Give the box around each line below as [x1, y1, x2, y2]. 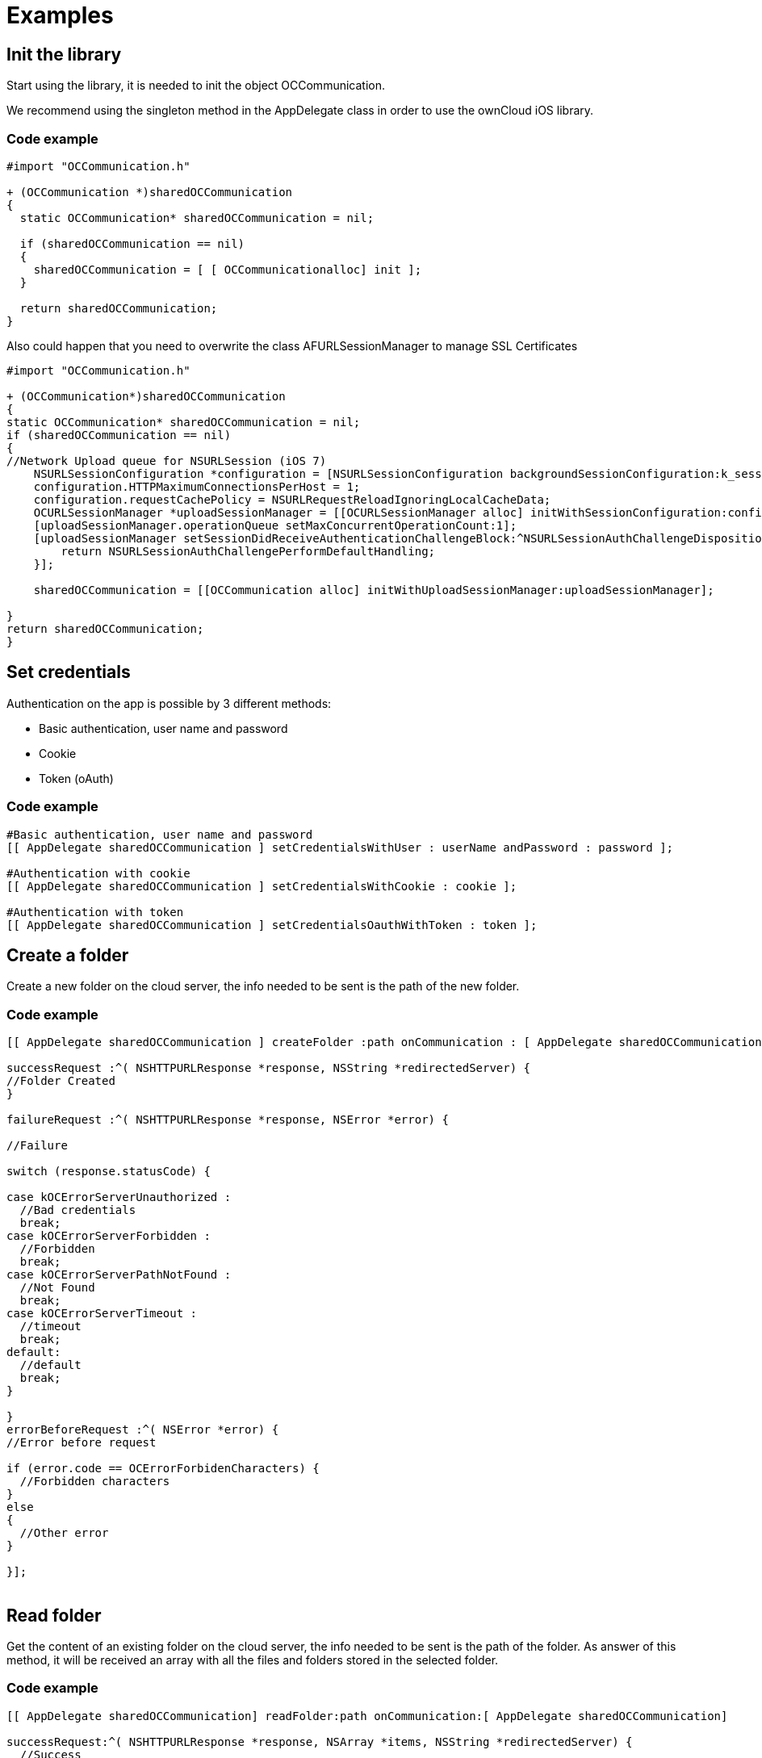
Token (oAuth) [39, 771, 114, 785]
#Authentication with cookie [6, 866, 190, 880]
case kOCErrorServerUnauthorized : [6, 1191, 232, 1204]
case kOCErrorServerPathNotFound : [6, 1268, 232, 1282]
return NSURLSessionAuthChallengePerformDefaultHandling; [61, 544, 436, 558]
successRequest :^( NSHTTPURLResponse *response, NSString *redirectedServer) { [6, 1061, 531, 1075]
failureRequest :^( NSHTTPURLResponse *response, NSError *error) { [6, 1113, 449, 1127]
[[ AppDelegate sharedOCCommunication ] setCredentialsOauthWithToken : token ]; [6, 918, 538, 931]
